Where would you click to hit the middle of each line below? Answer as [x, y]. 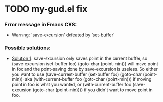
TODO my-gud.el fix [46, 9]
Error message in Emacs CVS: [41, 25]
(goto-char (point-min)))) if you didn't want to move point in [93, 90]
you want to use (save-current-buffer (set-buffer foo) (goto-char [77, 74]
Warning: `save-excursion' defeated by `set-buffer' [63, 35]
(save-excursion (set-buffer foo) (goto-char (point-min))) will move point [85, 64]
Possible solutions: [28, 48]
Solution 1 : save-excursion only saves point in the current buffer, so [80, 58]
